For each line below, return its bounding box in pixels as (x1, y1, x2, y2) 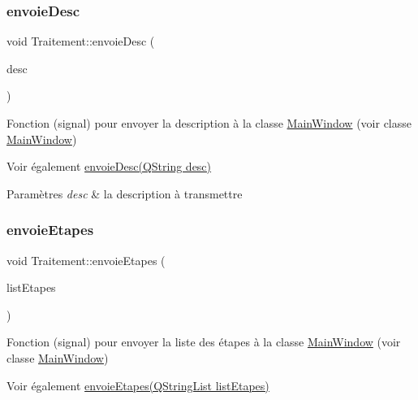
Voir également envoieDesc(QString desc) (6, 158, 212, 175)
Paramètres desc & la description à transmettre (6, 185, 243, 202)
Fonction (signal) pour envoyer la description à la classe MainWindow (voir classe (6, 115, 412, 131)
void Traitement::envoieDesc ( (6, 33, 155, 50)
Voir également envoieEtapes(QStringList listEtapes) (6, 376, 269, 393)
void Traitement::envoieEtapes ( (6, 251, 166, 268)
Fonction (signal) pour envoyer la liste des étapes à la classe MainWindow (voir (6, 333, 401, 350)
